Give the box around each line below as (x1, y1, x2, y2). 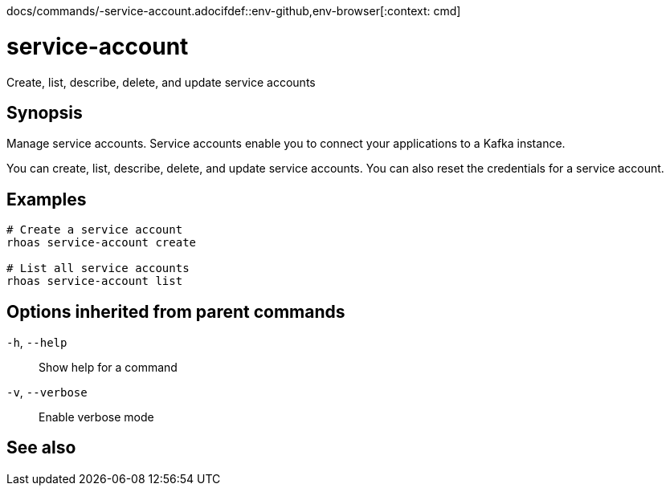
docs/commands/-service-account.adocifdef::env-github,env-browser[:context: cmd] (6, 4, 461, 18)
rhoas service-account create (6, 236, 197, 250)
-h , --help (6, 335, 67, 350)
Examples (6, 189, 87, 209)
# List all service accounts (6, 262, 190, 275)
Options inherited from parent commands (6, 301, 345, 322)
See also (6, 437, 76, 458)
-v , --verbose (6, 385, 88, 400)
